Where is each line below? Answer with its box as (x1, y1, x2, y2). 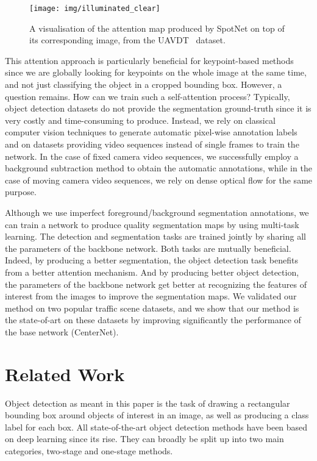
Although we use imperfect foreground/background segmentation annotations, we (5, 205, 309, 218)
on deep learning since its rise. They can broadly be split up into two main (5, 432, 284, 445)
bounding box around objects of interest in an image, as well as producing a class (5, 409, 309, 421)
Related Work (5, 361, 125, 386)
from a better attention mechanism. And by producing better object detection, (5, 265, 299, 278)
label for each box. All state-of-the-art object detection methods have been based (5, 420, 308, 433)
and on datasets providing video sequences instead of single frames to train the (5, 138, 299, 150)
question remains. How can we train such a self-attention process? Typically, (5, 90, 290, 102)
